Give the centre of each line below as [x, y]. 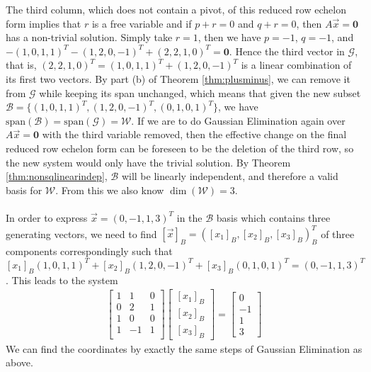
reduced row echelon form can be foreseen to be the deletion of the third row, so [180, 148]
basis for [24, 190]
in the [189, 217]
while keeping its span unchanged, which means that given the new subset [200, 92]
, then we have [229, 37]
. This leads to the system [62, 280]
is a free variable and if [142, 23]
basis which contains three [273, 217]
